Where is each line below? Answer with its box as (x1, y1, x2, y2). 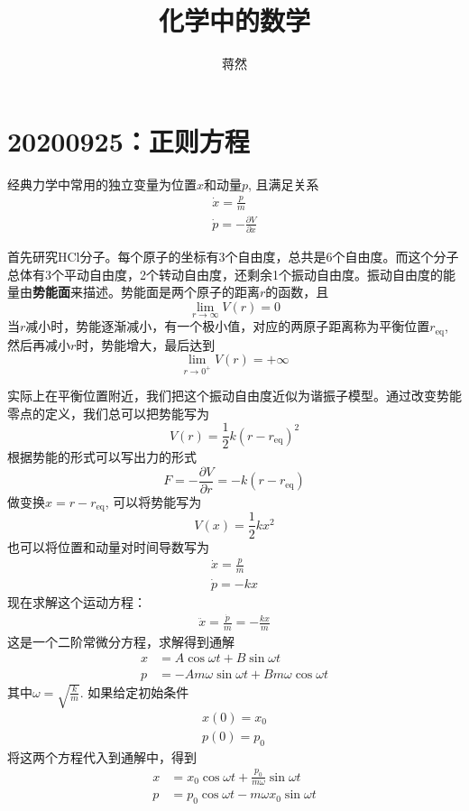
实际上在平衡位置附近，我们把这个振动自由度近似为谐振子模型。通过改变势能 (7, 386, 462, 405)
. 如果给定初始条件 (79, 682, 189, 701)
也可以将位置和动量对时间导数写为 (7, 537, 209, 556)
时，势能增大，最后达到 (76, 335, 216, 354)
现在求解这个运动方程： (7, 592, 146, 611)
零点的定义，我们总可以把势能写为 (7, 403, 209, 422)
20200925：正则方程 (7, 122, 250, 159)
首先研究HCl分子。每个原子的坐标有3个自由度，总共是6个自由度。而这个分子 (7, 247, 459, 266)
